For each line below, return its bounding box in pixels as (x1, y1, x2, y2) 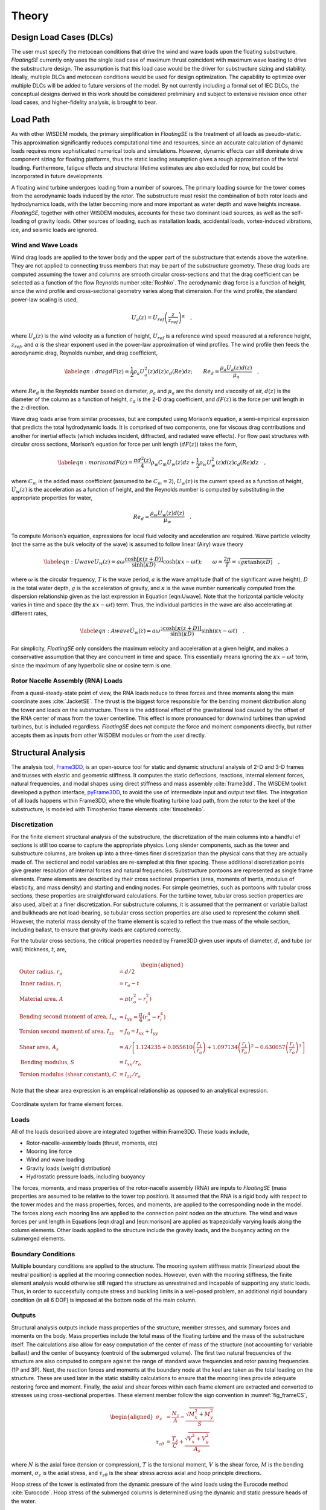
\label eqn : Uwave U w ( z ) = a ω (43, 558, 125, 567)
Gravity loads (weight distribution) (26, 1165, 111, 1172)
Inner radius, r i (20, 980, 62, 989)
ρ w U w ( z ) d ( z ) (150, 509, 185, 518)
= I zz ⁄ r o (118, 1071, 141, 1079)
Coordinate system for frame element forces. (11, 1100, 123, 1108)
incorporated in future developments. (11, 173, 104, 180)
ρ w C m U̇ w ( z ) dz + (151, 459, 196, 467)
